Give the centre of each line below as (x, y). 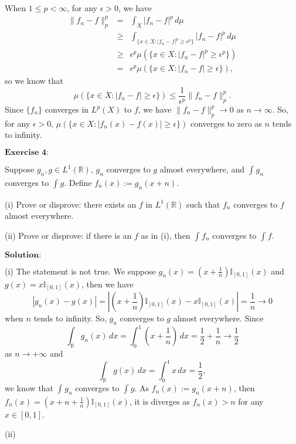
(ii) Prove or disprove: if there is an (68, 235)
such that (203, 204)
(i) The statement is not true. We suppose (80, 271)
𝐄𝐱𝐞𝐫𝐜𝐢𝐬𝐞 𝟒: (27, 153)
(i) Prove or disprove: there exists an (71, 204)
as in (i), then (166, 235)
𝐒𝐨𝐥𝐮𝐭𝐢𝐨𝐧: (23, 255)
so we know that (34, 81)
